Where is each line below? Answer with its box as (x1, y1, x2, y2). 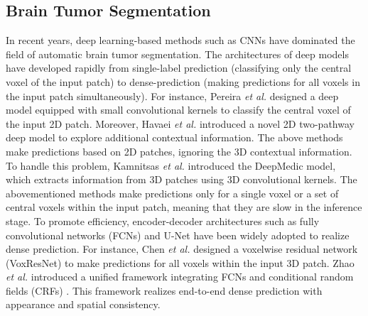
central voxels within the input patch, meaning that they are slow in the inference (6, 200, 362, 214)
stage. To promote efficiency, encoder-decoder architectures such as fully (6, 213, 320, 228)
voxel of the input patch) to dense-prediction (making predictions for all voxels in (6, 74, 360, 89)
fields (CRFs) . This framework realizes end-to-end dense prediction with (6, 283, 323, 298)
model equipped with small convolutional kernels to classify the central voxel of (6, 102, 351, 117)
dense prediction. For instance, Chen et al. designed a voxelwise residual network (6, 241, 358, 256)
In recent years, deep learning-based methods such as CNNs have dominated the (6, 33, 355, 48)
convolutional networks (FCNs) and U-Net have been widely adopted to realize (6, 227, 350, 242)
